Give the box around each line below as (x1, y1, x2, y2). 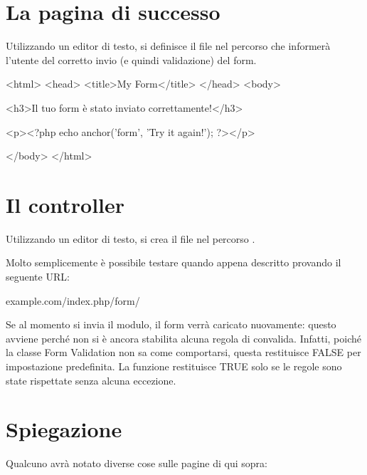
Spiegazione (6, 414, 122, 444)
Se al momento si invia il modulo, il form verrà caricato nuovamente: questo (6, 317, 336, 332)
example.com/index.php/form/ (6, 293, 140, 308)
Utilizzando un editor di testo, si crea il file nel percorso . (6, 231, 255, 246)
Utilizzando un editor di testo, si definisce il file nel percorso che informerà (6, 38, 331, 53)
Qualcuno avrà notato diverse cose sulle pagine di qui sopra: (6, 456, 267, 471)
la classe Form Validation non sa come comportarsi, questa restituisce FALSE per (6, 345, 361, 360)
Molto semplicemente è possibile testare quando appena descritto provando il (6, 255, 341, 270)
